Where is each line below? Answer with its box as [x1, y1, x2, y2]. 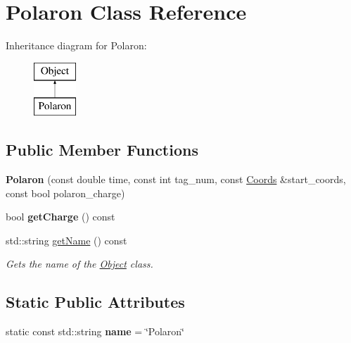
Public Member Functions [6, 139, 198, 161]
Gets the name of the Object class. [6, 256, 153, 271]
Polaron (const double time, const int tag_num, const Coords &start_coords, [6, 172, 346, 187]
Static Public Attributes [6, 291, 185, 313]
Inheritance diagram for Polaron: [6, 38, 147, 53]
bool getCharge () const [6, 209, 115, 224]
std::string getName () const [6, 232, 127, 247]
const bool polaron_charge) [6, 185, 125, 200]
